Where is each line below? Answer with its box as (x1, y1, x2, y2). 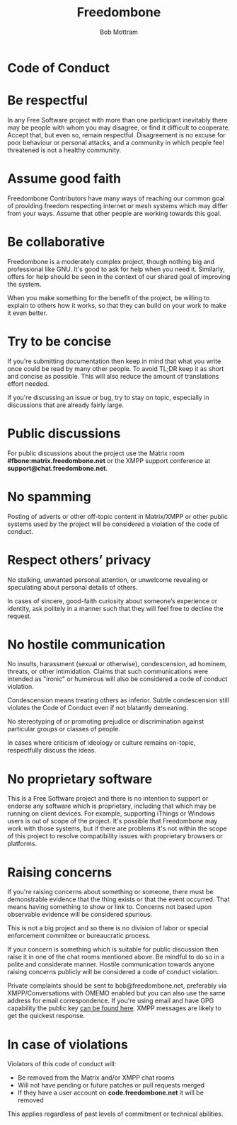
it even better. (7, 309, 48, 317)
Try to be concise (7, 333, 112, 349)
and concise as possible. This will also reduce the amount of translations (7, 372, 219, 380)
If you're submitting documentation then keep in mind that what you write (7, 357, 221, 365)
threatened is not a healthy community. (7, 146, 122, 154)
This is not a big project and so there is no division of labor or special (7, 924, 209, 932)
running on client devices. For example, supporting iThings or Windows (7, 809, 216, 818)
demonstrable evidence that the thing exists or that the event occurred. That (7, 895, 230, 903)
